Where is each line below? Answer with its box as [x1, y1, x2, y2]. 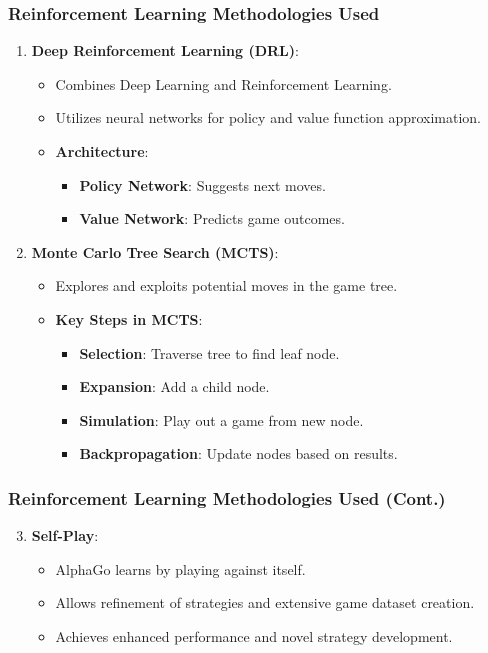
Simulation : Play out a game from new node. [79, 409, 364, 430]
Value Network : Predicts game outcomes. [79, 208, 345, 229]
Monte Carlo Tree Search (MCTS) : [31, 241, 279, 262]
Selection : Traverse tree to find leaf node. [79, 342, 340, 363]
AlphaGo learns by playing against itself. [55, 558, 306, 579]
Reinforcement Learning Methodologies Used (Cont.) [8, 485, 446, 510]
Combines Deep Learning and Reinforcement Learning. [55, 73, 392, 94]
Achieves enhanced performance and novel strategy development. [55, 625, 453, 646]
